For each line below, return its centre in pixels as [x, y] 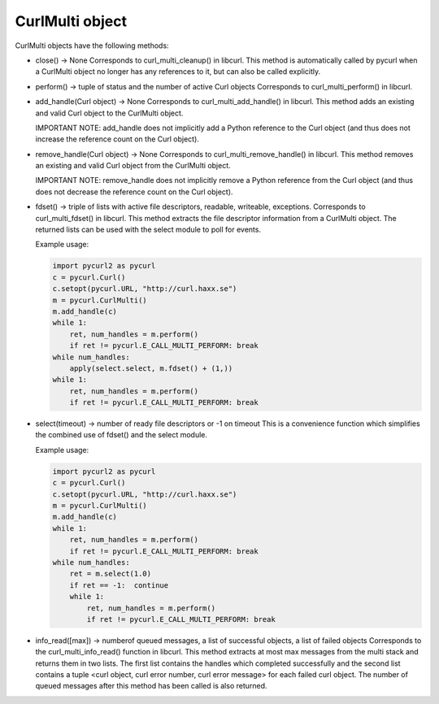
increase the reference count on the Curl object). [117, 139]
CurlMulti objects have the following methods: [92, 46]
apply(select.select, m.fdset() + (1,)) [151, 368]
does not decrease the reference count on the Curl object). [134, 192]
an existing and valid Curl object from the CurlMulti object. [133, 166]
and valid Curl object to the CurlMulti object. [109, 113]
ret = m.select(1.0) [111, 574]
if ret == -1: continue [119, 585]
